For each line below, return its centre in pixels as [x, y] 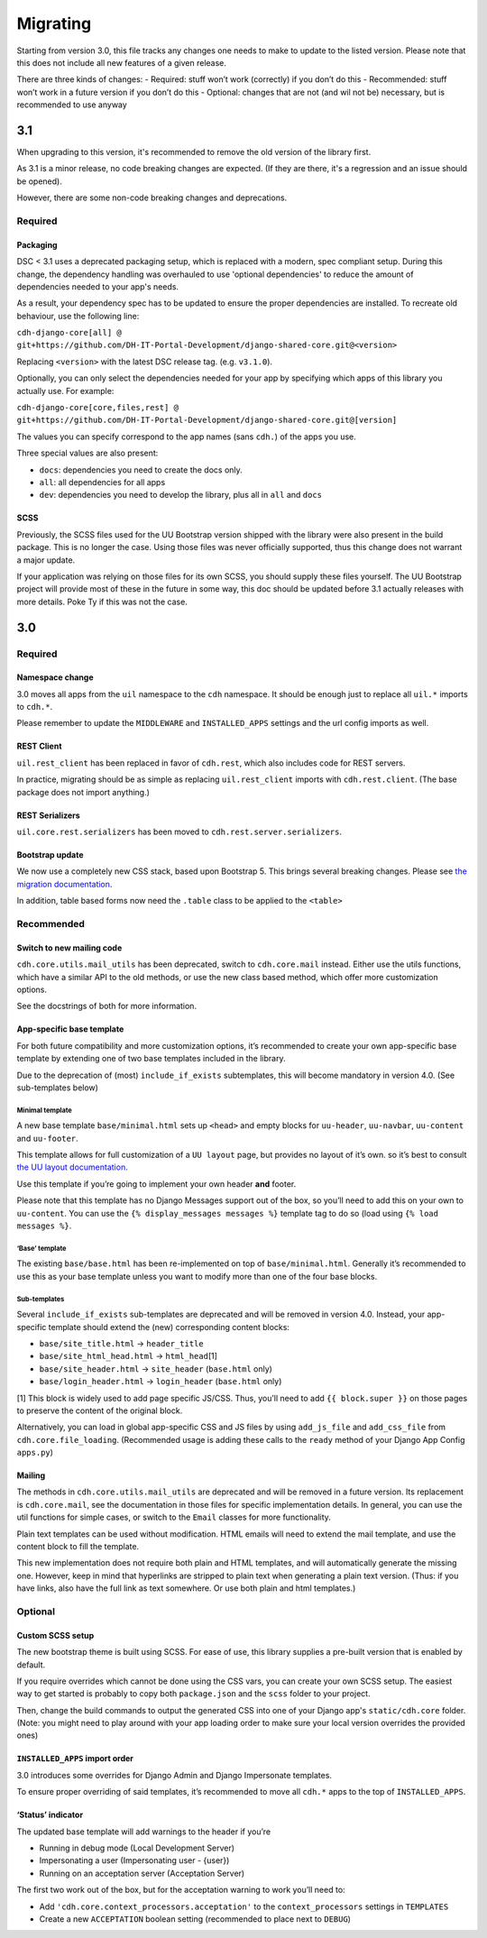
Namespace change [55, 677]
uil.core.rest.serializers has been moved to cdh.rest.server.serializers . [179, 832]
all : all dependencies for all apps [102, 482]
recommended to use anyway [72, 105]
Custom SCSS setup [55, 1635]
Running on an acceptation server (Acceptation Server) [142, 1873]
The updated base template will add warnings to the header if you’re [143, 1832]
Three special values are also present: [87, 453]
